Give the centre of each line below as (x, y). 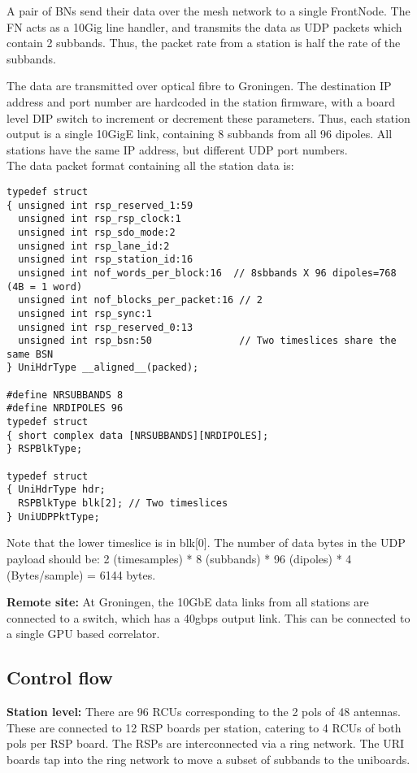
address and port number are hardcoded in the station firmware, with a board (201, 101)
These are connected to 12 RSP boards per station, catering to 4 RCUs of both (204, 727)
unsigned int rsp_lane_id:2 (94, 246)
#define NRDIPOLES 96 (65, 408)
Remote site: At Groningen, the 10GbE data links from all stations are (188, 602)
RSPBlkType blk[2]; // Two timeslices (123, 504)
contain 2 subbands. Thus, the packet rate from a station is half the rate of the (204, 43)
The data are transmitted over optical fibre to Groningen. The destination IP (199, 86)
